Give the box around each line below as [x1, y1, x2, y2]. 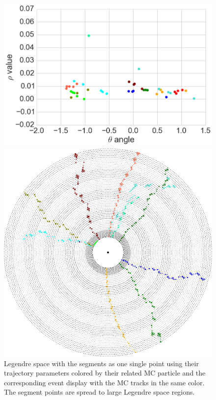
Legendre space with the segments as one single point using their [4, 358, 199, 368]
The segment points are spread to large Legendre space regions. [4, 387, 195, 397]
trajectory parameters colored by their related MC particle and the [4, 368, 206, 378]
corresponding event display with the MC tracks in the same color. [4, 377, 205, 387]
